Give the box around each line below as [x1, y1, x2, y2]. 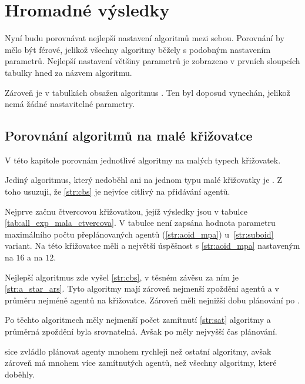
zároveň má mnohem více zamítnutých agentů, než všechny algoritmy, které [5, 356, 277, 369]
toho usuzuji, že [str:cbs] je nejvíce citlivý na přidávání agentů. [5, 185, 230, 198]
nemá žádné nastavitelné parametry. [5, 98, 135, 110]
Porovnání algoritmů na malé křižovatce [5, 126, 253, 145]
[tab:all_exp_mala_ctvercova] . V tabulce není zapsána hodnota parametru [5, 216, 276, 229]
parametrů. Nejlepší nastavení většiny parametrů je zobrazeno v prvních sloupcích [5, 55, 300, 67]
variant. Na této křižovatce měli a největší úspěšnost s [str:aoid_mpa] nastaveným [5, 239, 300, 252]
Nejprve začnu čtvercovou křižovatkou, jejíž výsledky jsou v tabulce [5, 205, 247, 217]
